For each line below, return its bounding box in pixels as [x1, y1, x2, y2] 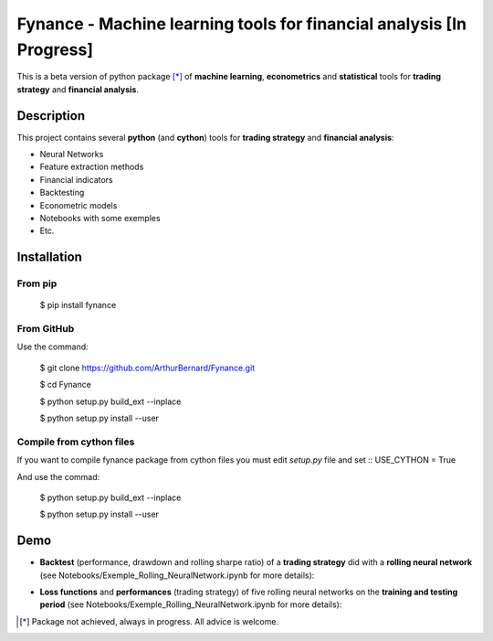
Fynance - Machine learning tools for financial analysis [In [16, 14, 467, 34]
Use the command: [16, 341, 89, 352]
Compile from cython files [16, 435, 135, 448]
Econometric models [39, 199, 118, 210]
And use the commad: [16, 471, 100, 482]
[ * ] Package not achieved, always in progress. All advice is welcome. [19, 615, 278, 626]
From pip [16, 277, 58, 290]
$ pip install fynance [39, 300, 117, 311]
